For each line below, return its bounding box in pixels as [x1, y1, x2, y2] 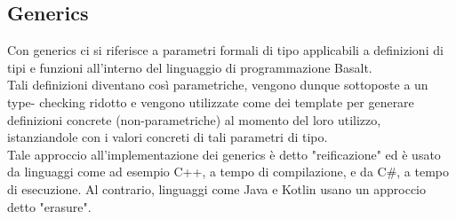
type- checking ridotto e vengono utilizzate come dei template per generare [7, 92, 414, 111]
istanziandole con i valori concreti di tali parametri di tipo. [7, 128, 328, 146]
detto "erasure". [7, 197, 92, 215]
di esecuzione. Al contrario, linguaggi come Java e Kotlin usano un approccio [7, 179, 427, 198]
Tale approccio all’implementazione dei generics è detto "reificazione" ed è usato [7, 145, 441, 163]
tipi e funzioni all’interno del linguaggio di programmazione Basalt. [7, 58, 372, 76]
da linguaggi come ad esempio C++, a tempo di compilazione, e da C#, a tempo [7, 162, 450, 181]
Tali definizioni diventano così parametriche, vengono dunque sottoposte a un [7, 75, 428, 94]
